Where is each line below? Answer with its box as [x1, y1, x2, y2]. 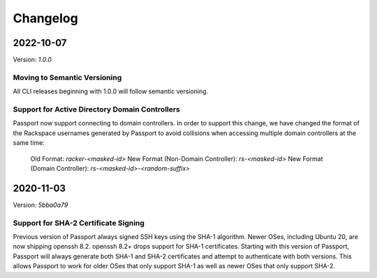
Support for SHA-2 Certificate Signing [13, 218, 145, 228]
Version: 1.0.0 [13, 56, 52, 64]
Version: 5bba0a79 [13, 201, 68, 209]
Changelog [13, 10, 78, 26]
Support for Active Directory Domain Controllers [13, 105, 181, 114]
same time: [13, 139, 45, 147]
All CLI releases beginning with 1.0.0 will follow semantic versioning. [13, 87, 209, 95]
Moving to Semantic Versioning [13, 72, 122, 82]
